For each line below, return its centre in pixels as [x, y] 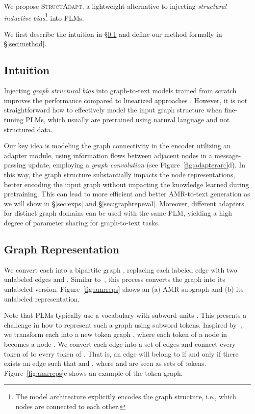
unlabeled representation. [42, 298]
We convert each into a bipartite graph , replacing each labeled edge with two [121, 269]
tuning [14, 120]
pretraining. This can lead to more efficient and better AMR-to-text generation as [127, 194]
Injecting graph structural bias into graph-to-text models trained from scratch [120, 91]
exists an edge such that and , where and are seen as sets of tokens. [105, 363]
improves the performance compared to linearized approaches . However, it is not [126, 100]
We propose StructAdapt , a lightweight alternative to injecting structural [115, 6]
